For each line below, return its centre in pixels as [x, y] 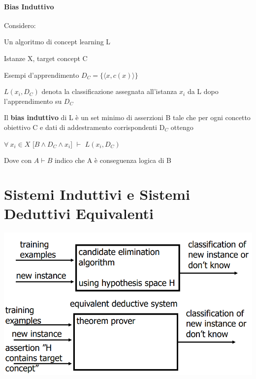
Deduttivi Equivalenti [79, 213]
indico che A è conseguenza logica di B [113, 160]
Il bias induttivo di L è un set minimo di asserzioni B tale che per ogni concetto [127, 117]
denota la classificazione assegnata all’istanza [109, 91]
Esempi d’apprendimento [42, 75]
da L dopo [203, 91]
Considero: [20, 25]
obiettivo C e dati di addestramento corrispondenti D [84, 127]
